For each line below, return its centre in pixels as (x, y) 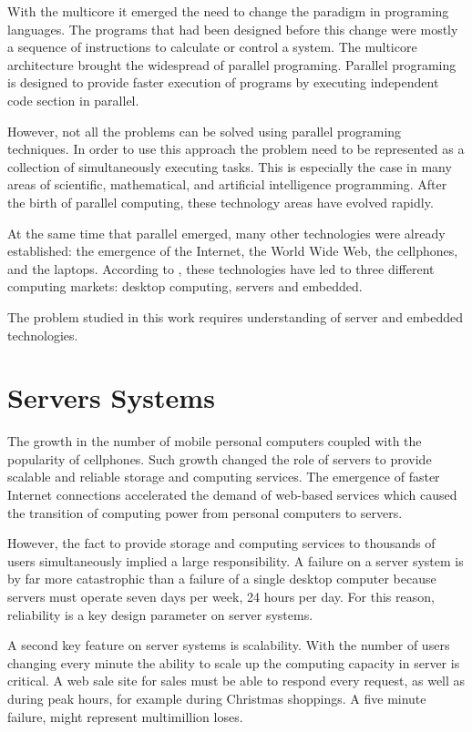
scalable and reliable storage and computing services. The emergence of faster (224, 477)
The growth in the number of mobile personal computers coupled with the (215, 441)
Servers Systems (111, 397)
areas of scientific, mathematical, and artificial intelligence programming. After (227, 184)
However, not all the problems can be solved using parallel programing (205, 131)
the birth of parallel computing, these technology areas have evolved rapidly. (221, 202)
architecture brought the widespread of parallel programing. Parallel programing (232, 64)
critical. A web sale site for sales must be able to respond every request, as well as (236, 681)
